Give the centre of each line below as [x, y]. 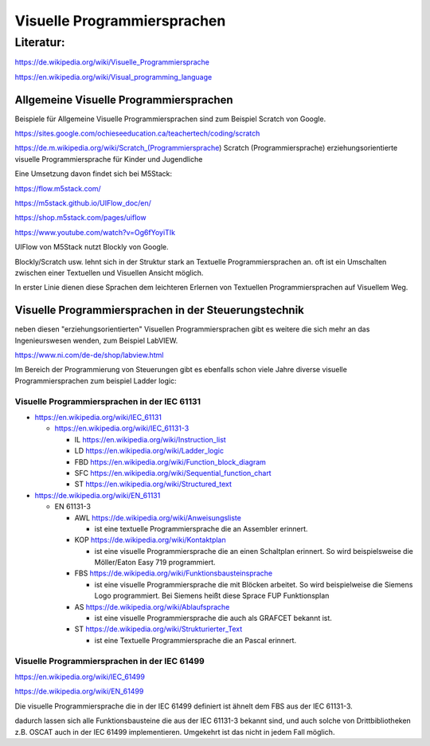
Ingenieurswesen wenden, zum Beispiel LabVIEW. [96, 340]
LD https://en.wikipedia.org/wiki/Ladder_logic [149, 451]
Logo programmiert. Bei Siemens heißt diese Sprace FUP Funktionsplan [212, 596]
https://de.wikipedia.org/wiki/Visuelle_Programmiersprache [112, 62]
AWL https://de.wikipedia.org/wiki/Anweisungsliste [158, 517]
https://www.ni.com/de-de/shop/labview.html [89, 355]
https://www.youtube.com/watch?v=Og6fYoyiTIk [95, 232]
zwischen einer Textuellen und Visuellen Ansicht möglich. [109, 273]
